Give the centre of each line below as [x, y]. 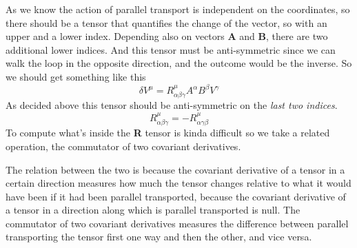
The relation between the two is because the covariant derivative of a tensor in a [175, 169]
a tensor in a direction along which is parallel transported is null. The [153, 210]
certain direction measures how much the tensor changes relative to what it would [178, 183]
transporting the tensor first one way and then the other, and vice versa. [159, 237]
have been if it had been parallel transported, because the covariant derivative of [176, 196]
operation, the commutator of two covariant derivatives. [123, 146]
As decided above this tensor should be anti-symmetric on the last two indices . [172, 105]
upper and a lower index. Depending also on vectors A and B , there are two [167, 36]
